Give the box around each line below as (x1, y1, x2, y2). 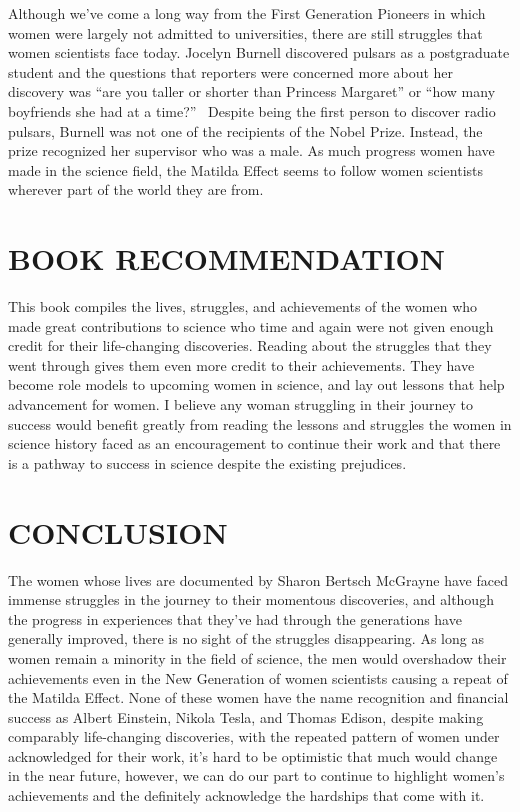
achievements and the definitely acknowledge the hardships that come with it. (8, 785, 485, 806)
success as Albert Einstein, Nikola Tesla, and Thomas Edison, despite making (8, 706, 484, 727)
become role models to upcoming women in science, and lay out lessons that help (8, 374, 505, 395)
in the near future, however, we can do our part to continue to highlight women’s (8, 765, 505, 786)
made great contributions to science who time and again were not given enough (8, 315, 494, 336)
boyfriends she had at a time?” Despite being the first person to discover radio (8, 100, 496, 121)
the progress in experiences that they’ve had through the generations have (8, 608, 462, 629)
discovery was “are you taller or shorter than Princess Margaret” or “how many (8, 81, 496, 102)
